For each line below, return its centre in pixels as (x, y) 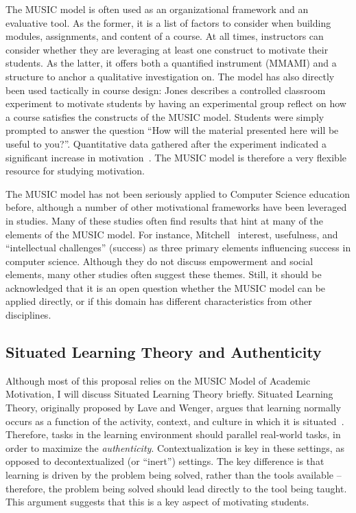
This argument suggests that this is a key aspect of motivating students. (157, 502)
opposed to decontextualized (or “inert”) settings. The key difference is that (165, 461)
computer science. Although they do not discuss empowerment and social (159, 261)
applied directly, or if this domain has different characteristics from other (159, 301)
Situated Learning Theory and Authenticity (164, 352)
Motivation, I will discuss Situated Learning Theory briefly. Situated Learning (169, 394)
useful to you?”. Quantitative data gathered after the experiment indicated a (166, 143)
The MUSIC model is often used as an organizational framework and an (157, 9)
